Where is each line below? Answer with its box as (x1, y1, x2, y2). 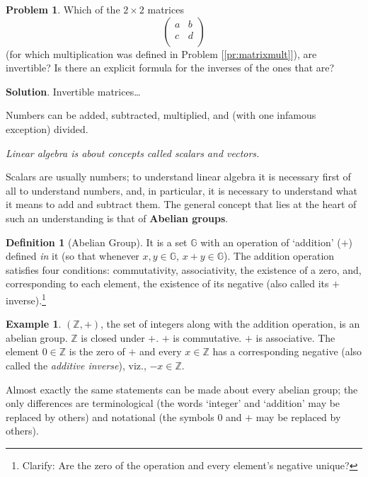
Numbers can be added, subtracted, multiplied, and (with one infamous (6, 108, 316, 122)
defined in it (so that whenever (6, 248, 139, 263)
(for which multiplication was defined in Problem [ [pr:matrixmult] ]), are (6, 46, 317, 61)
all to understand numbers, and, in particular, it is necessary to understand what (6, 183, 357, 197)
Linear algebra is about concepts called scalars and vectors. (6, 145, 260, 160)
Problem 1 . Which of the (6, 2, 120, 16)
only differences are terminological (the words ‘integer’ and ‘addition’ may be (6, 396, 340, 410)
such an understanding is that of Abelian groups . (6, 210, 229, 225)
